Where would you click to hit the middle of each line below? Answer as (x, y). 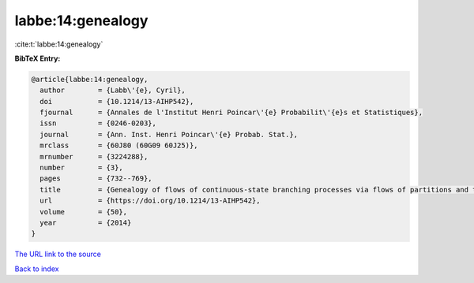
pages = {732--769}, (96, 179)
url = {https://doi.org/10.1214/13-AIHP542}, (150, 201)
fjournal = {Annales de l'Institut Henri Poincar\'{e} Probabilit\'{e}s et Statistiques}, (231, 113)
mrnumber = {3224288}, (94, 156)
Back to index (37, 269)
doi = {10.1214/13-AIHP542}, (117, 101)
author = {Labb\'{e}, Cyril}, (113, 90)
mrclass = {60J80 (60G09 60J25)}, (119, 145)
